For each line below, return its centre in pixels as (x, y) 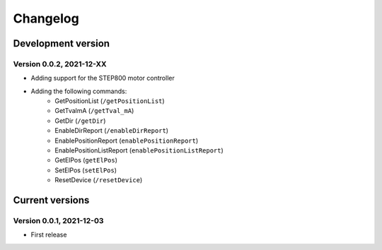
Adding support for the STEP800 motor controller (103, 78)
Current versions (51, 200)
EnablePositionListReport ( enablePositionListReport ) (139, 150)
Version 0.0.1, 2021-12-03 (58, 221)
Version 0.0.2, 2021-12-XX (60, 64)
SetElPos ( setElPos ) (86, 170)
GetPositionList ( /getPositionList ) (110, 101)
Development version (61, 43)
